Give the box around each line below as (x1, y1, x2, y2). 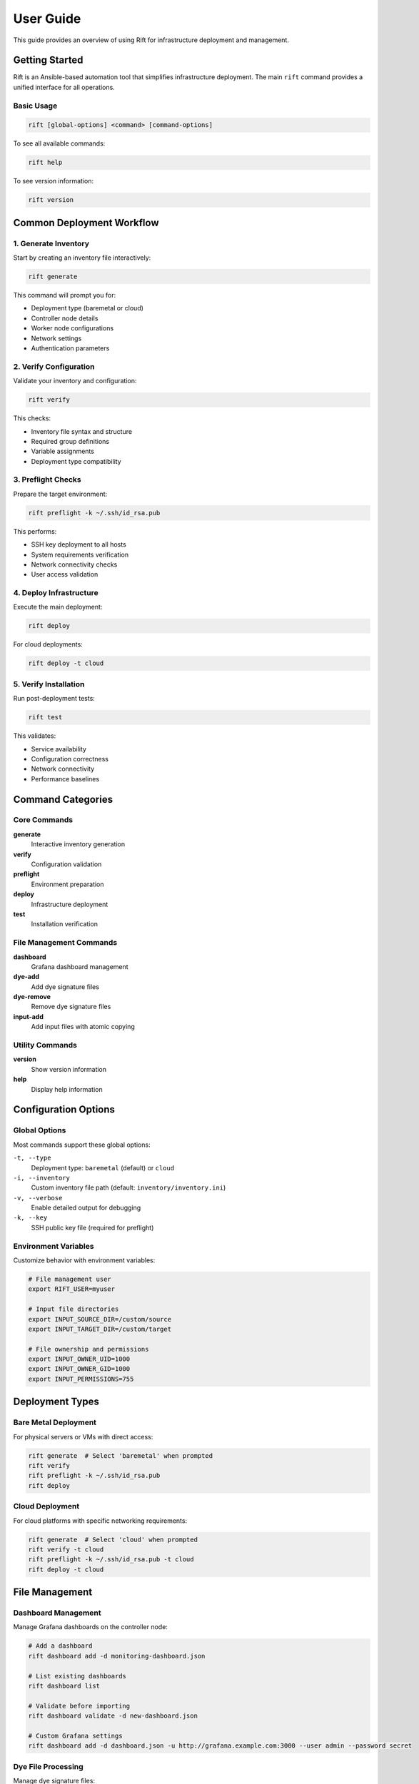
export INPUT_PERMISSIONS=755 (28, 1374, 134, 1383)
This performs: (13, 527, 57, 535)
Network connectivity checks (31, 560, 118, 569)
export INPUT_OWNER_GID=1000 (28, 1365, 131, 1373)
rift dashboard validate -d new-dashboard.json (28, 1712, 198, 1720)
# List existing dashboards (28, 1672, 126, 1680)
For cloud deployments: (13, 640, 84, 649)
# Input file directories (28, 1305, 119, 1313)
